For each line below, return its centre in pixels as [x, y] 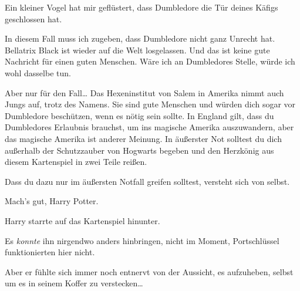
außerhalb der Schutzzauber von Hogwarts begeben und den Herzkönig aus [139, 150]
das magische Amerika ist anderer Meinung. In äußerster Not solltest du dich [143, 138]
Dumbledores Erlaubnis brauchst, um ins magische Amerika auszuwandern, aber [149, 127]
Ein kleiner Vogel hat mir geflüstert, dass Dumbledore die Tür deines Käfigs [141, 7]
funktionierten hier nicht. [50, 252]
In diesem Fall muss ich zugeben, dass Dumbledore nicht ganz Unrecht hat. [140, 38]
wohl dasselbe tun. [38, 72]
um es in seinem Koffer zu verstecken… [74, 283]
